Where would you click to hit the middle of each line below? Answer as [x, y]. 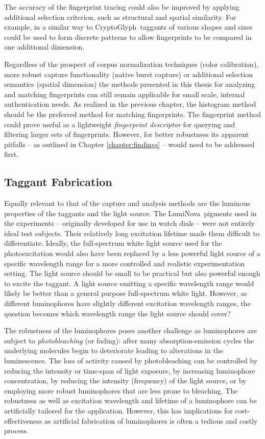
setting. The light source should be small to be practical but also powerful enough [132, 273]
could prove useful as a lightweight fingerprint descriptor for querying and [120, 124]
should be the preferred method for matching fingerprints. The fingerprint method [132, 114]
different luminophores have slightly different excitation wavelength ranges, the [127, 303]
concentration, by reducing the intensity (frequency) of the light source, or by [125, 380]
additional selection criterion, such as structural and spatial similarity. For [120, 17]
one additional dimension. [44, 47]
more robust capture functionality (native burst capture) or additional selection [129, 74]
